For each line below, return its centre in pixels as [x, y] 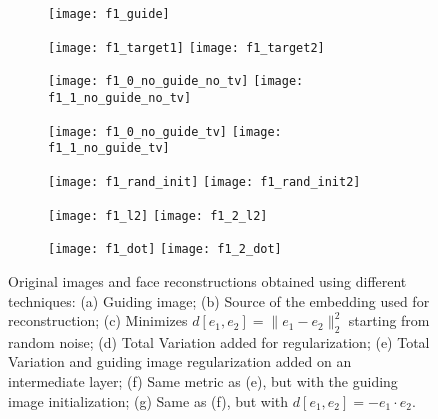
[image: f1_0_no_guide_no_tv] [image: [176, 81]
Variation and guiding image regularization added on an [180, 361]
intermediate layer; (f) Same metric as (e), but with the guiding [203, 381]
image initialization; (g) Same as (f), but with [148, 400]
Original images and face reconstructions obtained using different [207, 280]
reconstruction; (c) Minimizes [98, 320]
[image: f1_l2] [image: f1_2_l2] [158, 215]
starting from [389, 320]
